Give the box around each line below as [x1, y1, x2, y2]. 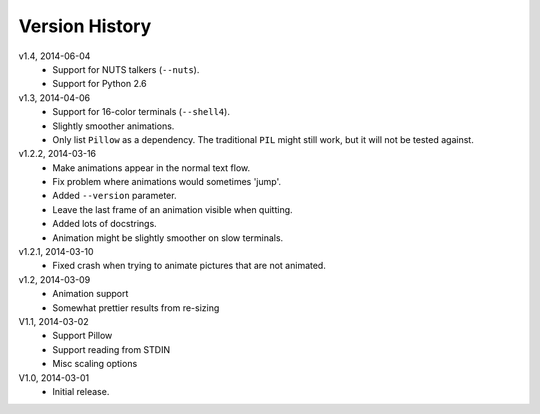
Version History [18, 15, 152, 37]
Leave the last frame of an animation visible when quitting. [52, 203, 294, 215]
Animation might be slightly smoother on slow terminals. [52, 231, 284, 244]
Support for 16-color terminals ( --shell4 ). [52, 106, 230, 118]
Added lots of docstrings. [52, 218, 157, 230]
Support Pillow [52, 330, 113, 342]
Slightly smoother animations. [52, 120, 175, 132]
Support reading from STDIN [52, 343, 170, 355]
